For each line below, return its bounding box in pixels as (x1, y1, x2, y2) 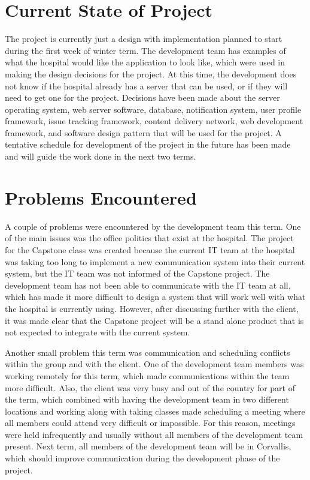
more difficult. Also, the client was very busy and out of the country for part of (5, 381, 295, 394)
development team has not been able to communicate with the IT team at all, (5, 278, 291, 291)
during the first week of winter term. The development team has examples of (5, 44, 286, 56)
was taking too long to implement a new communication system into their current (5, 255, 305, 268)
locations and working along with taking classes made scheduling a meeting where (5, 404, 305, 417)
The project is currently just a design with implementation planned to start (5, 32, 282, 45)
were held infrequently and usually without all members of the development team (5, 428, 303, 440)
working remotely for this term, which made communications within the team (5, 369, 290, 382)
